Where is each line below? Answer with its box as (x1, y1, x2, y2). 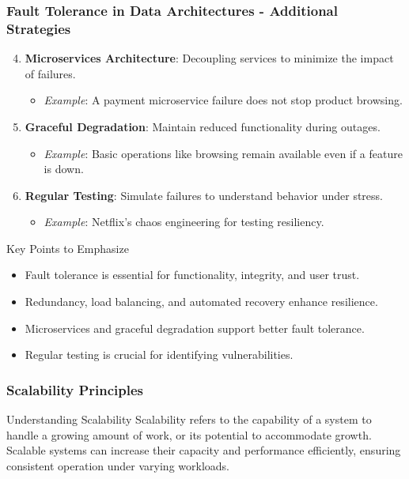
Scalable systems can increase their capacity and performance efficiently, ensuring (6, 442, 401, 458)
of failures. (25, 65, 76, 81)
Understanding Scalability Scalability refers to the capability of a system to (6, 411, 372, 428)
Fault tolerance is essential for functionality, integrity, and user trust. (25, 266, 360, 283)
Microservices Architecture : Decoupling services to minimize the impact (25, 50, 394, 66)
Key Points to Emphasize (6, 239, 129, 256)
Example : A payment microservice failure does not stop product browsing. (44, 92, 403, 108)
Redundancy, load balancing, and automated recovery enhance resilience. (25, 293, 378, 310)
